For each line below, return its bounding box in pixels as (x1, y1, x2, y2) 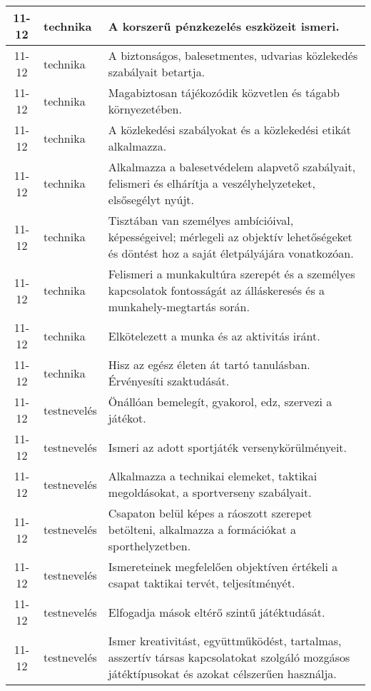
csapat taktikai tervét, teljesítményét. (108, 575, 295, 591)
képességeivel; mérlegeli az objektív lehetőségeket (108, 228, 352, 245)
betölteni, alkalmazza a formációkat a (108, 521, 296, 538)
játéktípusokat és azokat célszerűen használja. (108, 665, 337, 682)
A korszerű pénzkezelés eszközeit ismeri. (108, 17, 340, 34)
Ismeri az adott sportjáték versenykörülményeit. (108, 438, 347, 455)
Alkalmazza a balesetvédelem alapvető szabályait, (108, 158, 356, 175)
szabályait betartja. (108, 64, 205, 80)
